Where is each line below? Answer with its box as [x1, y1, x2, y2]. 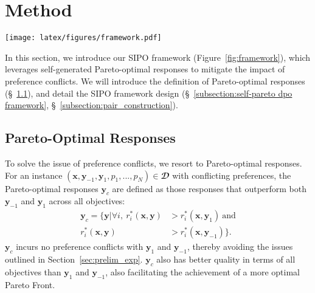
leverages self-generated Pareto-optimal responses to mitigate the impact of [5, 63, 285, 75]
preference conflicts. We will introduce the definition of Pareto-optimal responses [5, 74, 305, 87]
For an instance [5, 168, 63, 181]
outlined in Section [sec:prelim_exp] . [5, 253, 143, 265]
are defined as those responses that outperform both [112, 182, 307, 195]
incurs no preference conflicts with [16, 240, 144, 253]
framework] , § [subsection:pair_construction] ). [5, 98, 178, 111]
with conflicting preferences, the [172, 168, 291, 181]
